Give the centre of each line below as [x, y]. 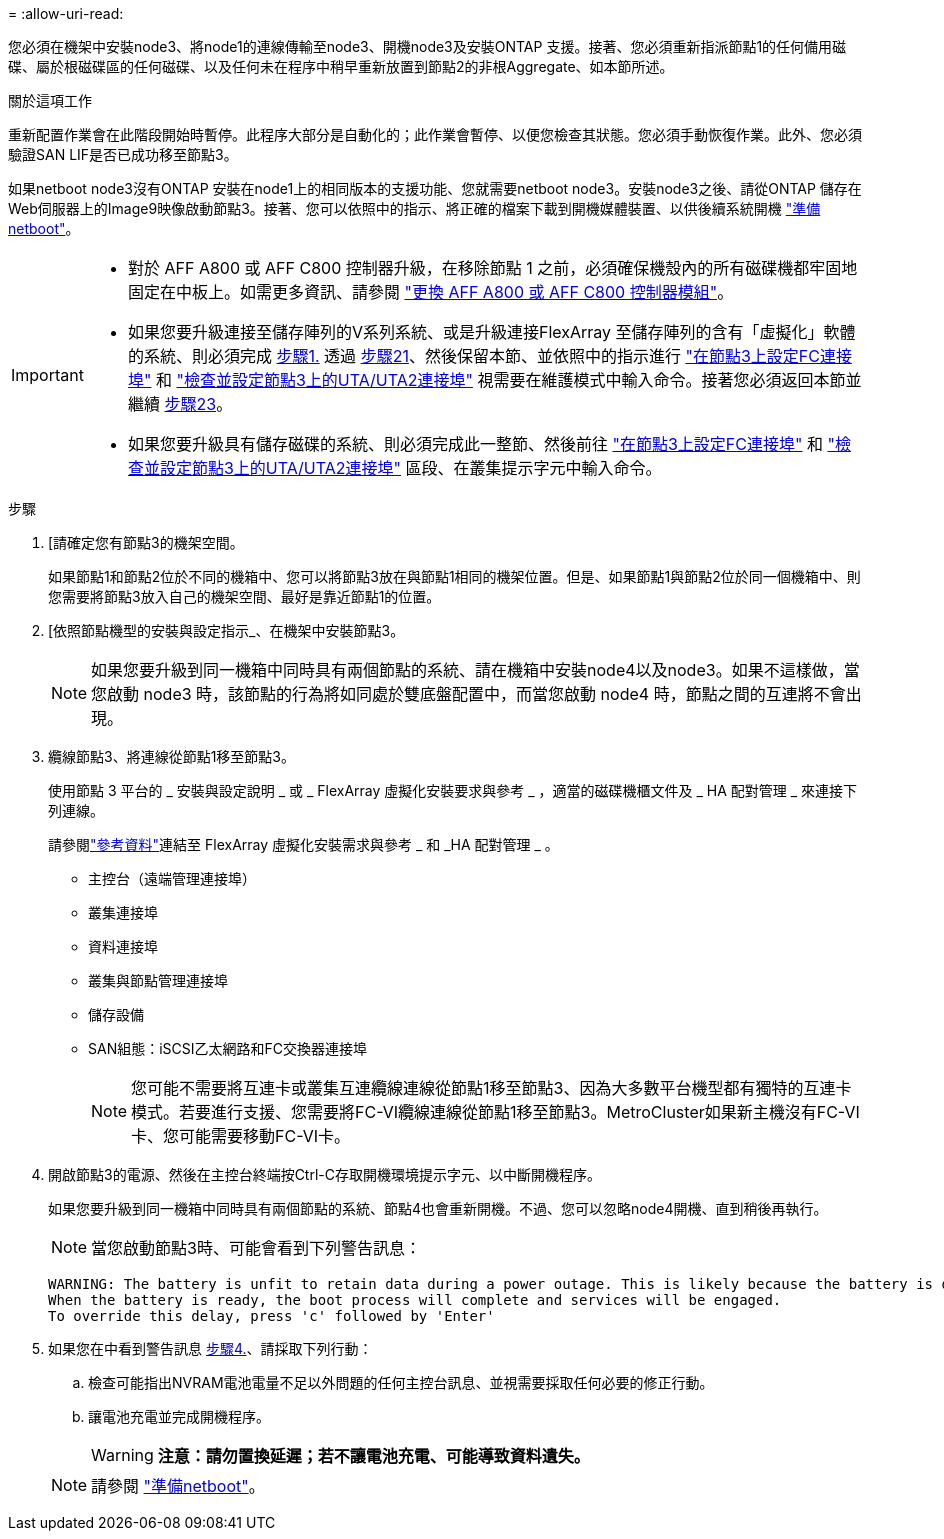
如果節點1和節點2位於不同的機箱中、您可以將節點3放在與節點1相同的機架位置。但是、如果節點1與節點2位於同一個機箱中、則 [454, 576]
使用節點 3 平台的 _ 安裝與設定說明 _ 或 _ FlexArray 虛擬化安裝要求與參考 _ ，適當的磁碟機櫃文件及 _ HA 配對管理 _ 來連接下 [453, 790]
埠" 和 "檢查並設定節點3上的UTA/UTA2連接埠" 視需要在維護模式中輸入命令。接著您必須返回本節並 [494, 380]
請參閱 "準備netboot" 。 [178, 1486]
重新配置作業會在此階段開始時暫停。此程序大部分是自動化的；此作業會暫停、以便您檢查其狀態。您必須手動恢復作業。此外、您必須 [435, 134]
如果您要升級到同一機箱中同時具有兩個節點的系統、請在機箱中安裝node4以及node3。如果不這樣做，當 [475, 670]
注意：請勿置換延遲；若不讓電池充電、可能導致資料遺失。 [373, 1456]
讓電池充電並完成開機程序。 [179, 1416]
